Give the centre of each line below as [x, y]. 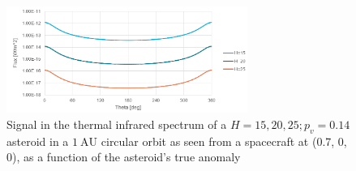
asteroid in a [38, 141]
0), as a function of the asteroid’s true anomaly [124, 157]
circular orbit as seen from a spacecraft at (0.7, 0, [224, 141]
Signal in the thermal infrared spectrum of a [117, 124]
